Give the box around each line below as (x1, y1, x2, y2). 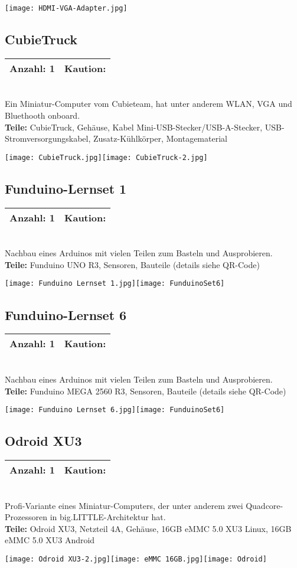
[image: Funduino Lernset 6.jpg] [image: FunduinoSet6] (5, 406, 225, 414)
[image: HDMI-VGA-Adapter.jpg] (5, 4, 128, 12)
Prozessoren (5, 511, 47, 523)
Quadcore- (246, 499, 283, 511)
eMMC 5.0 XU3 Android (5, 534, 95, 546)
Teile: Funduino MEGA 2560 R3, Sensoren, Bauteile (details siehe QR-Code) (5, 384, 286, 397)
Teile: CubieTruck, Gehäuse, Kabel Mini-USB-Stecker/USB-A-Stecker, (5, 120, 263, 133)
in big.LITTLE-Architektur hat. (50, 511, 166, 523)
